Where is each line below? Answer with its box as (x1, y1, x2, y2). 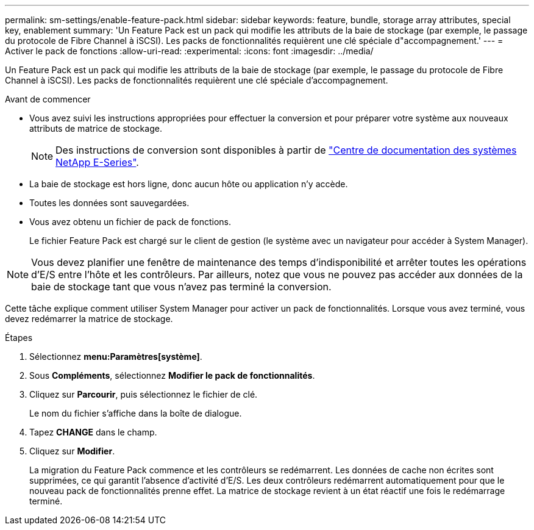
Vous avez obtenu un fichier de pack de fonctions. (29, 217, 232, 227)
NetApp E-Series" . (55, 156, 139, 168)
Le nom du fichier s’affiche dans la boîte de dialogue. (29, 408, 242, 418)
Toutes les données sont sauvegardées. (29, 198, 190, 208)
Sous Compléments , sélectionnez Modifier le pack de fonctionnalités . (29, 370, 315, 381)
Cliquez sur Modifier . (29, 446, 115, 456)
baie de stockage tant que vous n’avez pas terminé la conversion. (31, 281, 332, 293)
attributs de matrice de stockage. (29, 123, 162, 134)
